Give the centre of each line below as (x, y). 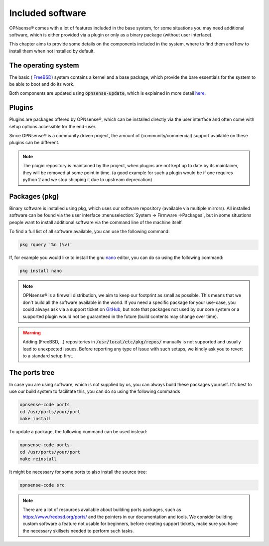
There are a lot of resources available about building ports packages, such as (102, 510)
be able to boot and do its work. (42, 84)
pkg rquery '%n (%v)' (46, 245)
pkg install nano (41, 271)
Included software (48, 13)
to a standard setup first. (48, 356)
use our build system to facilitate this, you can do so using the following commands (95, 391)
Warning (32, 333)
